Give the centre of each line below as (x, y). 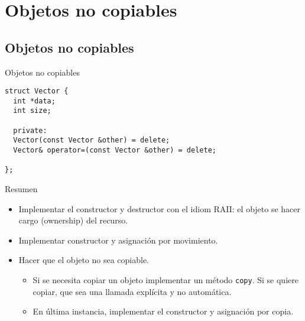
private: (30, 130)
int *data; (34, 101)
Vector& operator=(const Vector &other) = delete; (115, 150)
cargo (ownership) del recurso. (73, 220)
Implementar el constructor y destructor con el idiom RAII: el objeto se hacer (160, 208)
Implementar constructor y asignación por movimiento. (118, 240)
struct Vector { (37, 91)
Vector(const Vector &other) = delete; (92, 140)
